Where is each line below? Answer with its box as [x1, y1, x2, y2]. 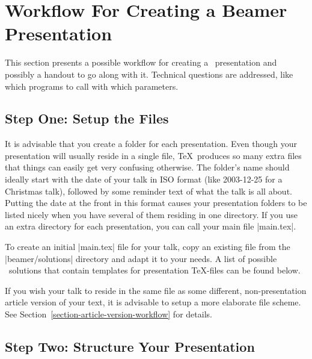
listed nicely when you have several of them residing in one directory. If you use [5, 208, 298, 220]
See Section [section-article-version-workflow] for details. [5, 308, 212, 320]
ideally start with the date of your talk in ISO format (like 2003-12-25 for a [5, 173, 283, 186]
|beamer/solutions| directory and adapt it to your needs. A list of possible [5, 252, 277, 264]
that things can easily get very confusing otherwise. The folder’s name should [5, 161, 290, 173]
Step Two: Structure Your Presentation [5, 337, 255, 355]
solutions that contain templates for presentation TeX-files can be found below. [8, 264, 301, 276]
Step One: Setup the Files [5, 109, 169, 128]
